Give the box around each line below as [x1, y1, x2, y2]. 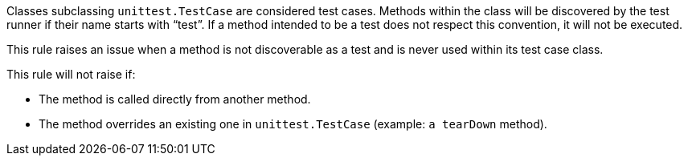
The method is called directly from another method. [39, 92, 311, 106]
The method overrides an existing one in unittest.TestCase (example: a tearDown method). [39, 117, 547, 131]
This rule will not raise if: [6, 67, 136, 81]
